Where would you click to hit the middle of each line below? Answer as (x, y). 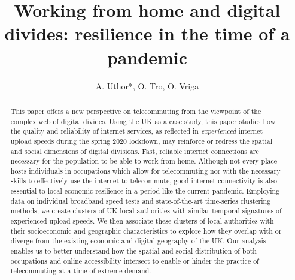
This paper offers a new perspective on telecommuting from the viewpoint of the (136, 111)
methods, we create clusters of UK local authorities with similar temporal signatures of (146, 211)
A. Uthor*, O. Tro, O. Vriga (147, 85)
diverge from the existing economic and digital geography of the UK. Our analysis (138, 241)
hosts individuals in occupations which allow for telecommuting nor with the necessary (145, 171)
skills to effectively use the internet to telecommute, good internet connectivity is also (144, 181)
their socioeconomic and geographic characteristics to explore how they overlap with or (146, 231)
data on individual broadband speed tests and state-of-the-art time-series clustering (141, 201)
